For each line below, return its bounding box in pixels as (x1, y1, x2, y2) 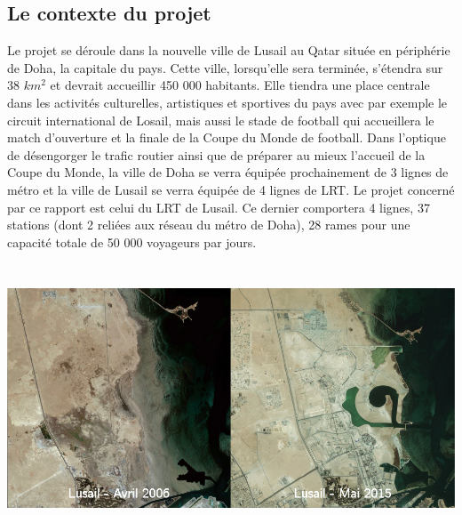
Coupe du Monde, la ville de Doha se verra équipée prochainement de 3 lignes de (7, 163, 449, 181)
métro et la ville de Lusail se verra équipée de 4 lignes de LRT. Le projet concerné (7, 180, 455, 198)
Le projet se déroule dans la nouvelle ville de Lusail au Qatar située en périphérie (7, 41, 450, 60)
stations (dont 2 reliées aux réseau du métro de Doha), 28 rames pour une (7, 215, 410, 234)
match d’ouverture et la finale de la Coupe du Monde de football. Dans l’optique (7, 128, 446, 147)
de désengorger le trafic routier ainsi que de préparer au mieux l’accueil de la (7, 145, 426, 164)
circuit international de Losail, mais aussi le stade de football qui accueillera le (7, 110, 434, 129)
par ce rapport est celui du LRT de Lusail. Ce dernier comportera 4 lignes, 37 (7, 197, 430, 216)
